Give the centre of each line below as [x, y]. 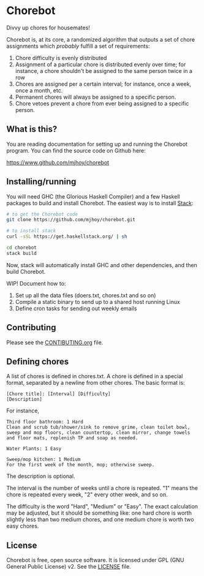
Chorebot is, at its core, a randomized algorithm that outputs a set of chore [100, 39]
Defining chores [38, 362]
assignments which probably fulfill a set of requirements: [78, 46]
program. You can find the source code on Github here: [76, 150]
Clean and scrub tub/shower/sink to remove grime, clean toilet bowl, [98, 427]
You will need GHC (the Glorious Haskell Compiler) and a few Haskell [93, 196]
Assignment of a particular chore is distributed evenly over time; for [100, 64]
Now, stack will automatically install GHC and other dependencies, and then [102, 265]
